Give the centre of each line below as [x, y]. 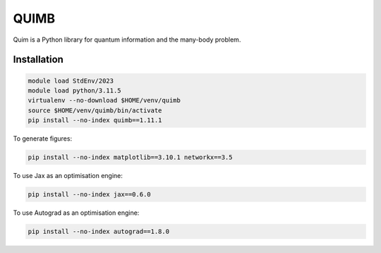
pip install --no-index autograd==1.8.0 [98, 232]
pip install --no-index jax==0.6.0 [89, 195]
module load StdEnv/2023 [71, 81]
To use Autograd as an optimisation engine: [76, 213]
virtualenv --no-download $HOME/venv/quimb [104, 100]
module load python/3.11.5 [74, 90]
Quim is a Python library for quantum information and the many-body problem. [127, 40]
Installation [38, 60]
